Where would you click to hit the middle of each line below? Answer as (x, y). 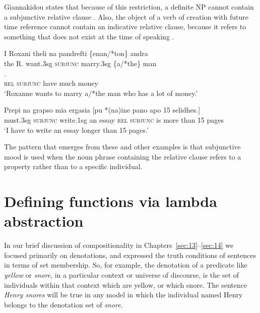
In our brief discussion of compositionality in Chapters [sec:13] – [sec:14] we (119, 245)
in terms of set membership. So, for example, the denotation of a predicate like (126, 265)
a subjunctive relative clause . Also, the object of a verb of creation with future (126, 16)
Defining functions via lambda (111, 201)
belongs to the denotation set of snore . (63, 304)
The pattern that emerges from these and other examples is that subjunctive (122, 147)
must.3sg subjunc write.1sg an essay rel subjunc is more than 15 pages (114, 119)
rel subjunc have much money (51, 83)
